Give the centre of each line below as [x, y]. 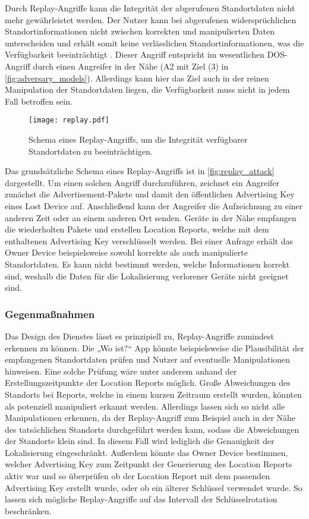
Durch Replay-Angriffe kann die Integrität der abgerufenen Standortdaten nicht [150, 8]
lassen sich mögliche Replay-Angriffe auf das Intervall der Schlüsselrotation [141, 499]
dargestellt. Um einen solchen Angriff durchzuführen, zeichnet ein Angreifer [142, 182]
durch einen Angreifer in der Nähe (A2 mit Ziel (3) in [131, 66]
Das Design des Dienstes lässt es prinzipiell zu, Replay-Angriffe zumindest [139, 336]
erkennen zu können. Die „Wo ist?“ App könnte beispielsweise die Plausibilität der [154, 347]
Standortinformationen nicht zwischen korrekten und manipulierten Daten [140, 31]
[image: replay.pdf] [69, 120]
